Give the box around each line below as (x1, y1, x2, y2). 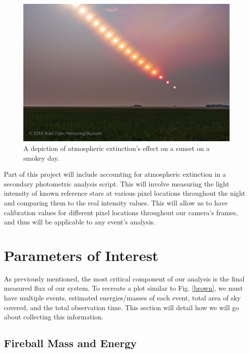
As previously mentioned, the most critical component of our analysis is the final (4, 273, 245, 283)
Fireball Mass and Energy (4, 335, 137, 351)
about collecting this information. (4, 312, 104, 322)
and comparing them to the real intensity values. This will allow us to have (4, 197, 228, 207)
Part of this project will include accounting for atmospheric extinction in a (4, 169, 226, 179)
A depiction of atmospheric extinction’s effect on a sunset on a (23, 143, 210, 153)
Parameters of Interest (4, 245, 159, 265)
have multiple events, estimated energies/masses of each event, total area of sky (4, 293, 241, 303)
